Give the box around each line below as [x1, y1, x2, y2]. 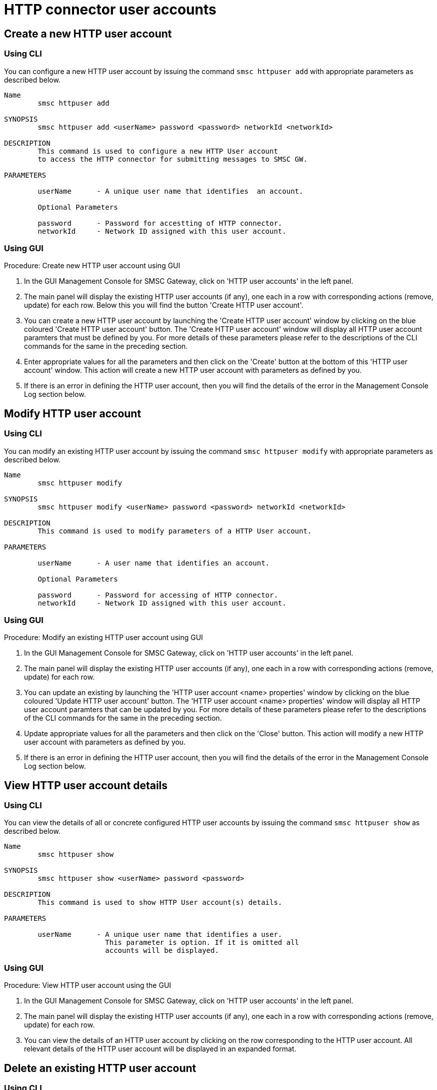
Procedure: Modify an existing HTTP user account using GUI [4, 633, 203, 642]
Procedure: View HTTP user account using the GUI [4, 981, 171, 990]
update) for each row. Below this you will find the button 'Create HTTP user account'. [24, 301, 303, 310]
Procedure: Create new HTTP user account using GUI [4, 261, 180, 270]
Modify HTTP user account [4, 407, 141, 420]
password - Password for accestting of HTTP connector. [37, 219, 282, 227]
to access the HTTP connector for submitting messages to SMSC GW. [37, 155, 307, 163]
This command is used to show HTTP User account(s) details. [37, 898, 282, 907]
